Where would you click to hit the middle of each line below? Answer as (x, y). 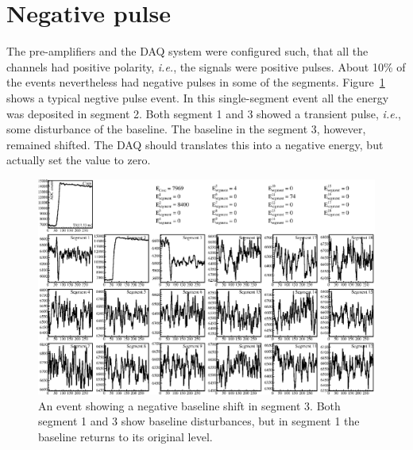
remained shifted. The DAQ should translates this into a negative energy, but (195, 144)
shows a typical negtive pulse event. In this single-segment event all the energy (198, 97)
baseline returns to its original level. (125, 436)
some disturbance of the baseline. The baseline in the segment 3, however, (186, 129)
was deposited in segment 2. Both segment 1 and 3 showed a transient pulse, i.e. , (204, 113)
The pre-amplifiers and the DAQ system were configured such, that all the (187, 51)
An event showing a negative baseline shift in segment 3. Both (189, 405)
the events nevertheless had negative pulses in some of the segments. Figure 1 (196, 82)
